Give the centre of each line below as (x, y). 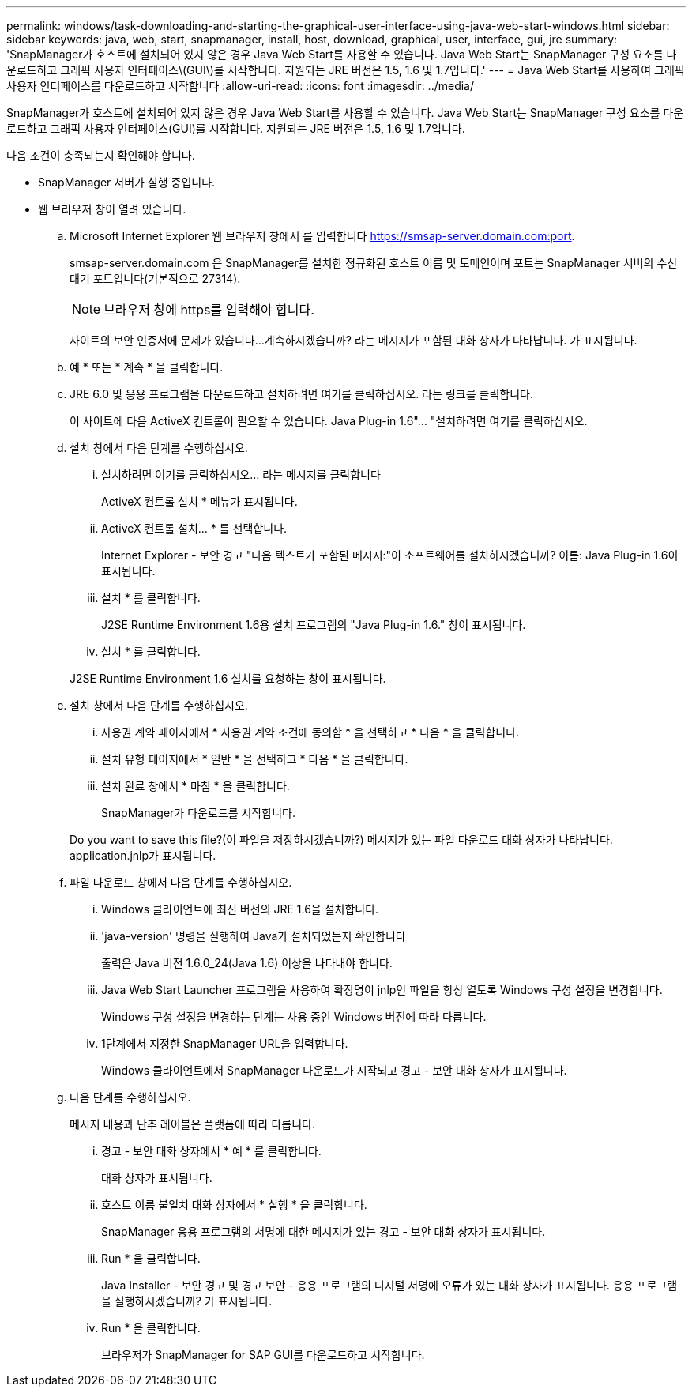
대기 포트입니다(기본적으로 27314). (155, 279)
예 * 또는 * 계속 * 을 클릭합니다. (147, 367)
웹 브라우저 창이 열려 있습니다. (112, 209)
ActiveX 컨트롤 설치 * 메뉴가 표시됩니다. (199, 501)
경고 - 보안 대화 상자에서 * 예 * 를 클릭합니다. (211, 1151)
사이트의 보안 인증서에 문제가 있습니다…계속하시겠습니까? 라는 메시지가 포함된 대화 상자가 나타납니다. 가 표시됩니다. (354, 340)
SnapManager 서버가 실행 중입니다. (127, 182)
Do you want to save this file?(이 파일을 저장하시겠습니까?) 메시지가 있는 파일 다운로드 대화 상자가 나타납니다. (341, 840)
